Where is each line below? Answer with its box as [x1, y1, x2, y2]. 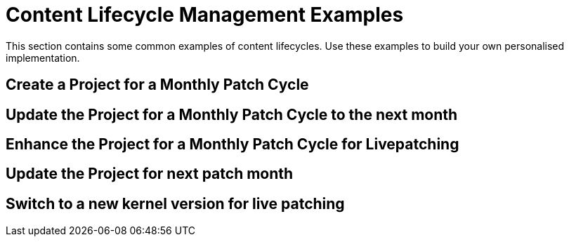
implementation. [6, 51, 80, 64]
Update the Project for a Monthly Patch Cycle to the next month [6, 105, 458, 123]
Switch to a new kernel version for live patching [6, 194, 345, 213]
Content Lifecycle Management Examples [6, 3, 404, 27]
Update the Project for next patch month [6, 165, 294, 183]
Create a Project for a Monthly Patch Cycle [6, 76, 309, 94]
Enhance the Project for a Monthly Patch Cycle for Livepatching [6, 135, 459, 154]
